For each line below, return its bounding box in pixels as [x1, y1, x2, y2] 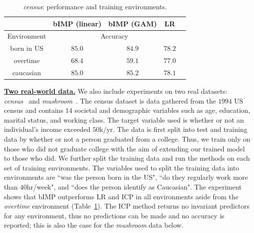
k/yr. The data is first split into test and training [99, 124, 248, 134]
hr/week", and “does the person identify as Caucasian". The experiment [26, 182, 242, 191]
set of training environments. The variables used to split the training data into [4, 162, 239, 172]
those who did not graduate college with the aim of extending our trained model [4, 143, 245, 153]
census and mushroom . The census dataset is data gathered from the [4, 95, 216, 106]
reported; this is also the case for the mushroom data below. [4, 220, 184, 230]
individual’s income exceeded [4, 124, 91, 134]
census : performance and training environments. [23, 1, 167, 11]
